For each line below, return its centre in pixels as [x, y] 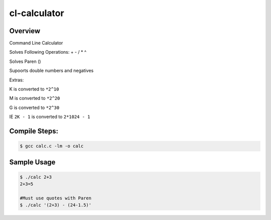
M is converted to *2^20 [35, 98]
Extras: [17, 80]
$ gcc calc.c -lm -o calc [52, 146]
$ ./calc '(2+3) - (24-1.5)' [56, 205]
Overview [25, 31]
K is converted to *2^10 [34, 89]
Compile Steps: [34, 131]
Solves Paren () [25, 61]
